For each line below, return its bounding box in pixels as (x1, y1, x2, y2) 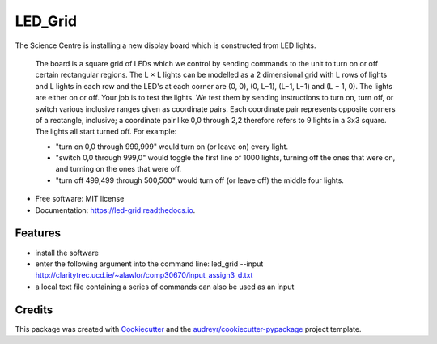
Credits (15, 303, 53, 316)
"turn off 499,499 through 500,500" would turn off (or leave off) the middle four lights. (55, 175, 344, 185)
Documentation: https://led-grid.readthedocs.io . (35, 205, 196, 214)
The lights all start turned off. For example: (35, 126, 177, 137)
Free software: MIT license (35, 194, 125, 204)
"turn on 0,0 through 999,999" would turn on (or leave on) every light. (55, 142, 289, 151)
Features (15, 227, 61, 240)
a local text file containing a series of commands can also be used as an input (35, 282, 295, 291)
